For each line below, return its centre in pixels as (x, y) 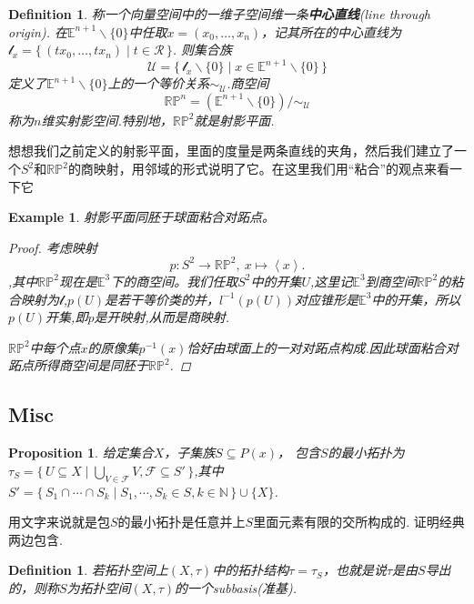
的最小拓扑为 (366, 453)
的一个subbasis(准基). (236, 587)
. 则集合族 (202, 50)
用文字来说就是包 (59, 522)
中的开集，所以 (416, 299)
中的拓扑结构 (251, 570)
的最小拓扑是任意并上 (182, 522)
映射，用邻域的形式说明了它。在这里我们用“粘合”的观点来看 (272, 169)
